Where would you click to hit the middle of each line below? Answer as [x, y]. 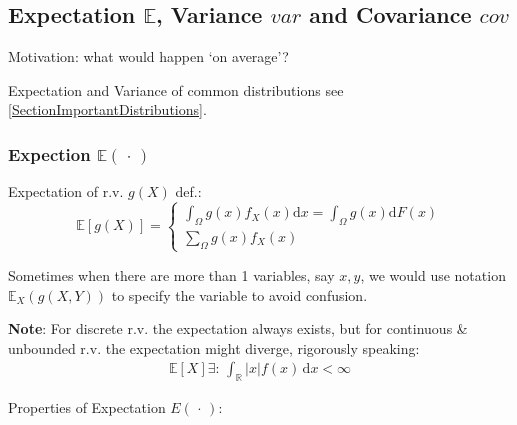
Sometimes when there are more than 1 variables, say [171, 274]
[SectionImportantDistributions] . [107, 109]
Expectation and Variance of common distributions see [176, 89]
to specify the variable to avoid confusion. [239, 294]
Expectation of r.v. [66, 191]
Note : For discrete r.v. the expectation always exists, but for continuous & [238, 328]
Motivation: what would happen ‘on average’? [148, 56]
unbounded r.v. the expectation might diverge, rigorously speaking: [214, 347]
